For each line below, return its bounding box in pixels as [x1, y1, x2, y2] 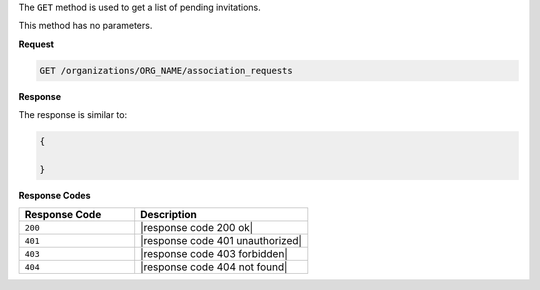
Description [140, 208, 197, 222]
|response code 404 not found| [140, 260, 288, 274]
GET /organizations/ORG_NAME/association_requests [39, 65, 294, 76]
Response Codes [18, 189, 91, 201]
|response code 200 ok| [140, 221, 254, 235]
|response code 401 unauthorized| [140, 234, 302, 248]
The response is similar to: [18, 109, 128, 121]
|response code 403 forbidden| [140, 247, 289, 261]
